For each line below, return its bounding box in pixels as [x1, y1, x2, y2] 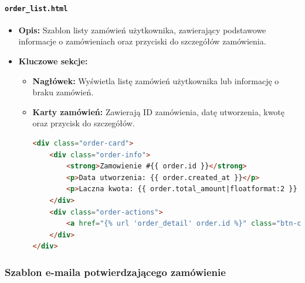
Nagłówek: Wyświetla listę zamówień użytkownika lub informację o [32, 74, 279, 87]
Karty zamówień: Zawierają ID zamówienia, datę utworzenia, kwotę [32, 105, 285, 118]
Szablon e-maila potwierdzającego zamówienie [5, 264, 226, 279]
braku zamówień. [32, 86, 94, 98]
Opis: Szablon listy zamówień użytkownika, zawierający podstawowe [18, 23, 266, 36]
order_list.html [5, 4, 68, 13]
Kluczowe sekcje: [18, 55, 88, 67]
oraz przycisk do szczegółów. [32, 117, 135, 129]
